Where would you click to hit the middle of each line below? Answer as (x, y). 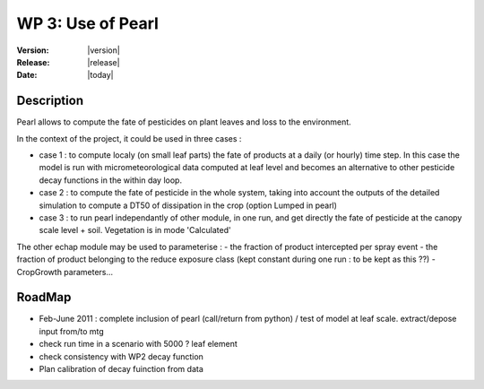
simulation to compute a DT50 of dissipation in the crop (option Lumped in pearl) (188, 205)
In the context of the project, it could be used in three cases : (129, 138)
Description (50, 101)
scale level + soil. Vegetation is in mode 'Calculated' (135, 230)
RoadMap (44, 297)
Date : (27, 75)
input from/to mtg (72, 331)
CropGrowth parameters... (65, 272)
